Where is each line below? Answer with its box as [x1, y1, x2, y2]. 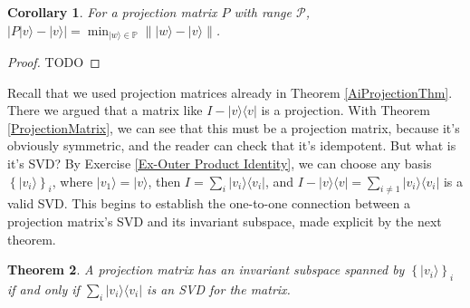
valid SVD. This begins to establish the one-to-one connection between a [7, 194, 410, 213]
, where [52, 171, 93, 190]
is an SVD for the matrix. [147, 279, 291, 298]
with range [234, 3, 292, 21]
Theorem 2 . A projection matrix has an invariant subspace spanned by [7, 260, 405, 279]
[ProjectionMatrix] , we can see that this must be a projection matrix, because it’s [7, 118, 460, 137]
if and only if [7, 279, 80, 298]
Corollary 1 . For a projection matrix [7, 3, 217, 21]
